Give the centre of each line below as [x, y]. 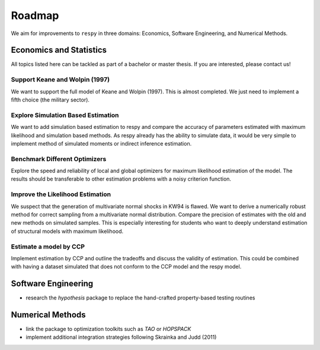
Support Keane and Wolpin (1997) [60, 80]
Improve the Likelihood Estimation [61, 194]
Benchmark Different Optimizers [59, 159]
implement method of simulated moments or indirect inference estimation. [101, 143]
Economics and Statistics [59, 50]
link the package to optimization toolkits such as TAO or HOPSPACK [108, 329]
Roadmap [35, 15]
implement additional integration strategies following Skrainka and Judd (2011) [121, 337]
